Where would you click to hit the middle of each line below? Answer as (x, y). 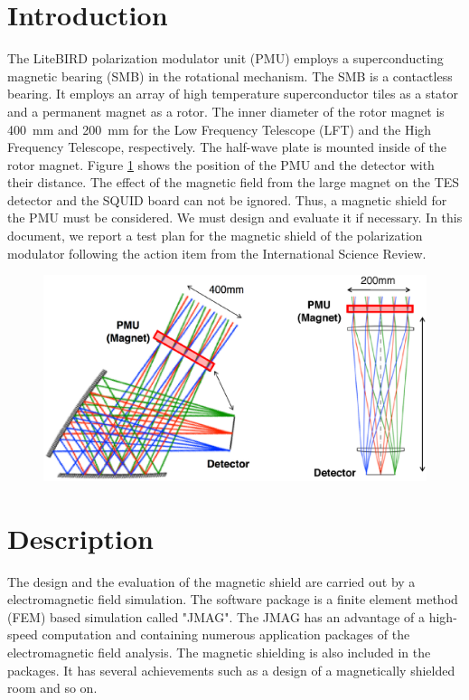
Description (81, 538)
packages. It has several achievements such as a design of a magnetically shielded (231, 670)
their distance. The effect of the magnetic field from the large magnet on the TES (234, 182)
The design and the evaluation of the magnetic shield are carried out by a (211, 581)
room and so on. (52, 688)
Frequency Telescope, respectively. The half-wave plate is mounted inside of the (227, 147)
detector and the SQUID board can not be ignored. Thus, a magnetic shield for (227, 199)
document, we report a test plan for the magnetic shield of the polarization (215, 236)
